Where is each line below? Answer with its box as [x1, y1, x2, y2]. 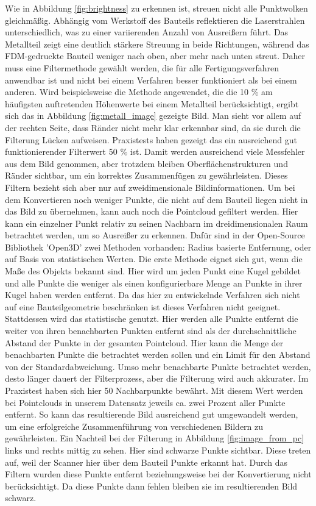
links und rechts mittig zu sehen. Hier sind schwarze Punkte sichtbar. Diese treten [5, 443, 311, 456]
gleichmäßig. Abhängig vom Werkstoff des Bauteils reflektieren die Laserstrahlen [5, 13, 305, 26]
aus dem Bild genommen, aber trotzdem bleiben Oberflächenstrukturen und [5, 157, 288, 169]
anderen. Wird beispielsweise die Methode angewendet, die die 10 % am [5, 85, 273, 98]
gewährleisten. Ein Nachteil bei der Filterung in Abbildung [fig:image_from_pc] [5, 432, 304, 444]
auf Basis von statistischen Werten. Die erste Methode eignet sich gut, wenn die [5, 252, 303, 265]
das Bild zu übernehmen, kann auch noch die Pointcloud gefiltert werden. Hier [5, 205, 298, 218]
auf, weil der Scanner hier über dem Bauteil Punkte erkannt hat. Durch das [5, 455, 288, 468]
